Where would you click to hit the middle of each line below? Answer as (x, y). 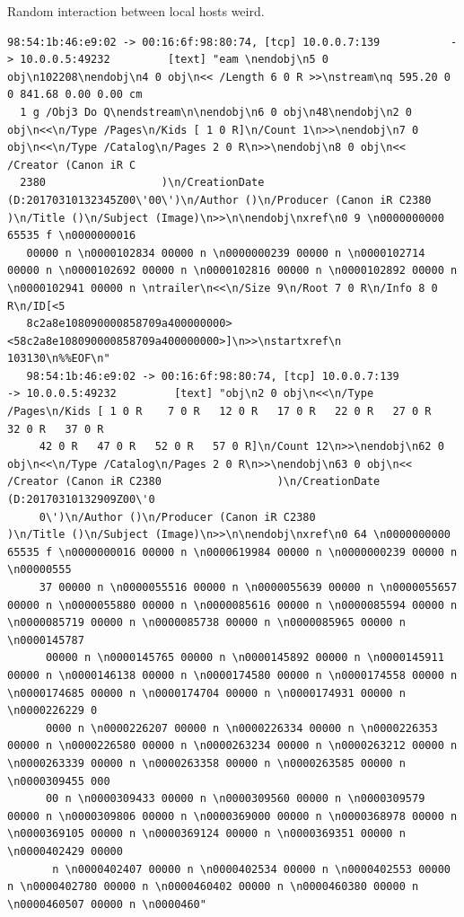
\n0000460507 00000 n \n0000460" (107, 904)
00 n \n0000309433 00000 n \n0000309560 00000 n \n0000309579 (235, 799)
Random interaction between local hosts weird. (136, 11)
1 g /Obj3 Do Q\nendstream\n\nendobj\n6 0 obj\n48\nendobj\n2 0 (216, 112)
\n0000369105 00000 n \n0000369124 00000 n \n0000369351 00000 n (206, 834)
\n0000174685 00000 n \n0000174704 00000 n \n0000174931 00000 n (206, 693)
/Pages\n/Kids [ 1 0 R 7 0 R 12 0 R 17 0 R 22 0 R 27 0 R (219, 412)
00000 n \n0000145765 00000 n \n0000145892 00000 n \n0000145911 (245, 658)
